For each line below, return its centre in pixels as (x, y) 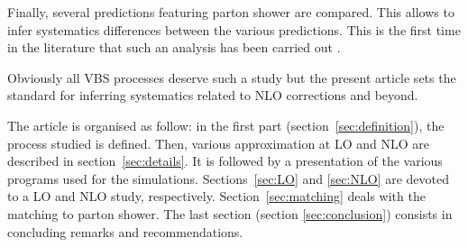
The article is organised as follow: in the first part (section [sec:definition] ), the (226, 125)
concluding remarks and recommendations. (125, 231)
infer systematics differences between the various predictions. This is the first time (234, 29)
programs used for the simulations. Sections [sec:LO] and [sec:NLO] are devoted (228, 178)
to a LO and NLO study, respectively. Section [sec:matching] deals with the (216, 196)
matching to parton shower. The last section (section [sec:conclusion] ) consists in (230, 213)
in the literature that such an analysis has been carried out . (174, 47)
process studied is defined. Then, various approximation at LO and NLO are (219, 143)
